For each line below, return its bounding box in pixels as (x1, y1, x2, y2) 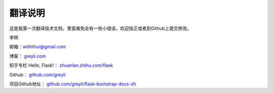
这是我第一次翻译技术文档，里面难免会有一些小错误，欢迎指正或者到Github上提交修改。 (9, 25, 192, 31)
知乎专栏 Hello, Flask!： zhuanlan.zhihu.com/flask (9, 62, 113, 68)
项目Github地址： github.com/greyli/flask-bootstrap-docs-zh (9, 81, 136, 87)
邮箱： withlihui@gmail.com (9, 43, 66, 50)
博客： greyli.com (9, 53, 46, 59)
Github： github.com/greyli (9, 71, 66, 78)
